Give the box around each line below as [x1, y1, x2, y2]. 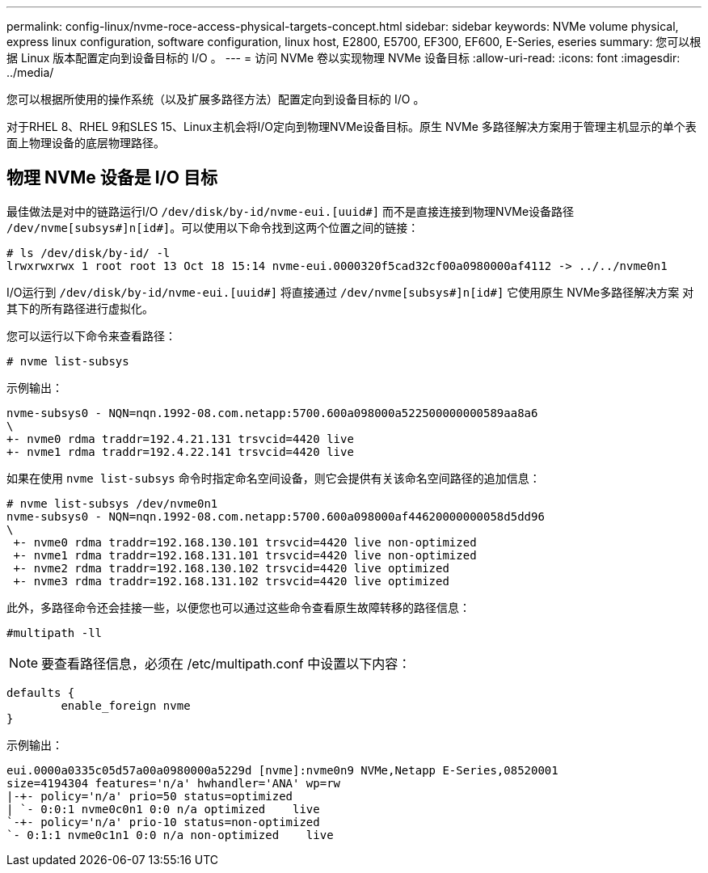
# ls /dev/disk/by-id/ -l [6, 246, 171, 259]
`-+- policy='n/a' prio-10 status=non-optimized [6, 815, 320, 829]
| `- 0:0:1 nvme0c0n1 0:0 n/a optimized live [6, 802, 320, 816]
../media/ [6, 65, 54, 79]
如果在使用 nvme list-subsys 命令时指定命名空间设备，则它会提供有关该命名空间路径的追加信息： [6, 470, 541, 485]
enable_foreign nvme [61, 698, 191, 712]
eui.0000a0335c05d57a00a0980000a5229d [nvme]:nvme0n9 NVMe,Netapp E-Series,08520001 [6, 763, 558, 777]
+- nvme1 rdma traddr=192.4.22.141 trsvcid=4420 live [6, 445, 354, 458]
